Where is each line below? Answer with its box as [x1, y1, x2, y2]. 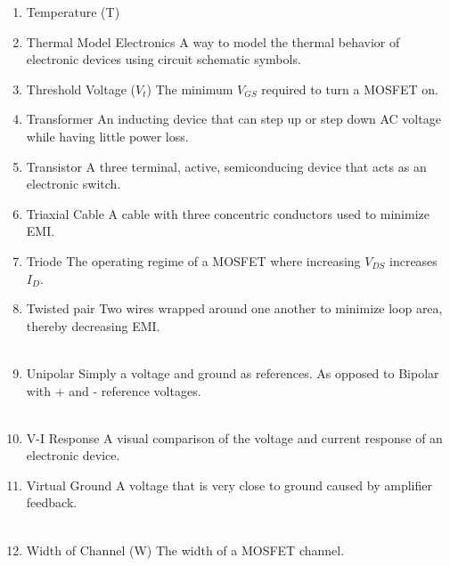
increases [389, 251, 438, 270]
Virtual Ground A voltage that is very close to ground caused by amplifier [26, 475, 432, 494]
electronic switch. [26, 174, 121, 193]
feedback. [26, 493, 78, 512]
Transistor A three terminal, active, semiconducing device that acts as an [26, 157, 427, 175]
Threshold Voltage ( [26, 79, 136, 98]
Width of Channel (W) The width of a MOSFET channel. [26, 540, 345, 559]
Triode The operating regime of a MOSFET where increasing [26, 251, 361, 270]
